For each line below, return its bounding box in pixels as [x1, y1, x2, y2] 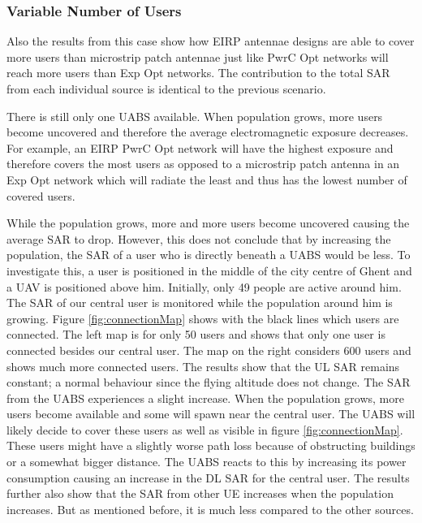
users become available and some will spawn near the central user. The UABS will [6, 405, 416, 422]
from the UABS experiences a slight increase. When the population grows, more [6, 389, 404, 406]
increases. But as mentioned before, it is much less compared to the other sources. [6, 500, 414, 517]
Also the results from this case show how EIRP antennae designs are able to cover [6, 32, 415, 50]
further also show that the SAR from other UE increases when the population [6, 485, 394, 502]
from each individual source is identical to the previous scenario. [6, 80, 326, 97]
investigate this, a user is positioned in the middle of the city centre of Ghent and [6, 261, 412, 279]
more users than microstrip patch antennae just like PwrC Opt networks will [6, 48, 389, 65]
